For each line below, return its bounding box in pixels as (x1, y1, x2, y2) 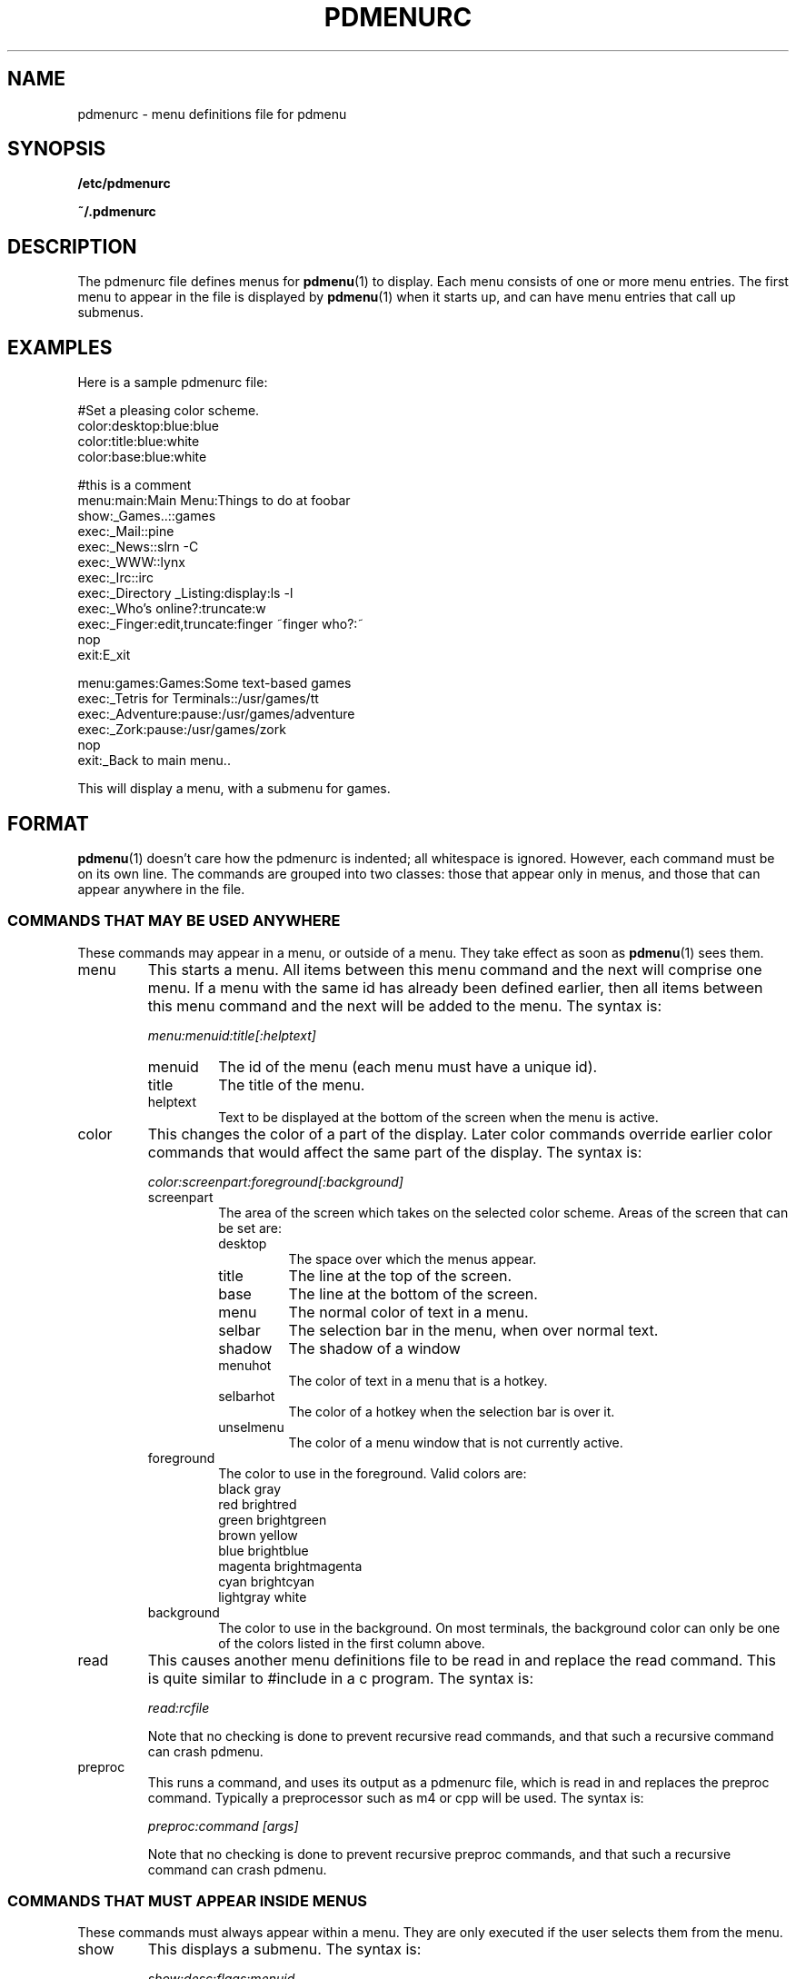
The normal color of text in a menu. (288, 1302, 529, 1321)
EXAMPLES (7, 335, 113, 359)
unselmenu (218, 1418, 284, 1435)
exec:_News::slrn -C (77, 539, 199, 555)
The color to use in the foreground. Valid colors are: (218, 1465, 527, 1481)
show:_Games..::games (77, 508, 216, 524)
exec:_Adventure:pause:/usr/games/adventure (77, 706, 355, 722)
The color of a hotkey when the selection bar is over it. (288, 1403, 615, 1419)
